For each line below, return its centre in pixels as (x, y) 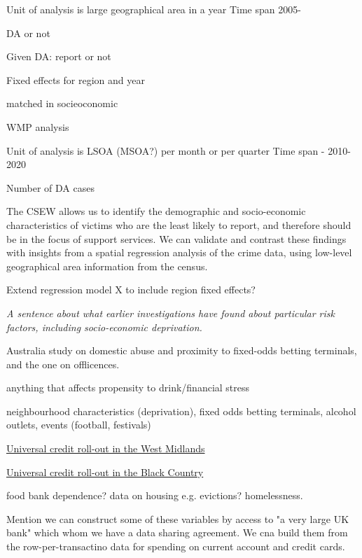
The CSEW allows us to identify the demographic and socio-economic (156, 211)
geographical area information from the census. (107, 266)
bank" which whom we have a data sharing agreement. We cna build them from (177, 532)
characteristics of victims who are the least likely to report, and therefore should (179, 224)
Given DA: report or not (59, 56)
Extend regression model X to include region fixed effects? (131, 290)
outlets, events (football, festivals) (79, 425)
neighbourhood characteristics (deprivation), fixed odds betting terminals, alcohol (181, 411)
